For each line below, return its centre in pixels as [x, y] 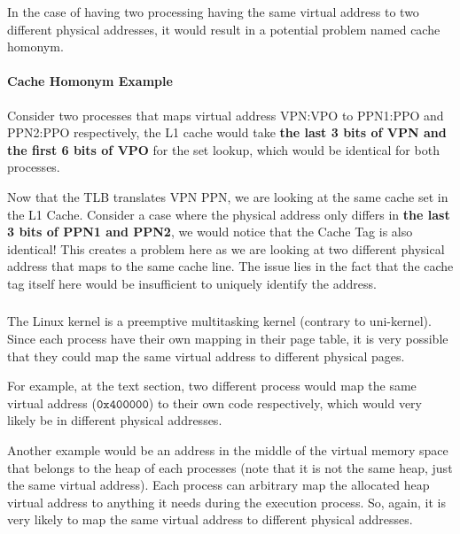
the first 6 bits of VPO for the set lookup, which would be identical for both [223, 149]
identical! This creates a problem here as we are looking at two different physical [226, 248]
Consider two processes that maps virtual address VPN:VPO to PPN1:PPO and [226, 115]
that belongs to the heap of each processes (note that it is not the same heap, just [230, 467]
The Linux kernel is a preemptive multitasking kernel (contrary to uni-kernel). [219, 321]
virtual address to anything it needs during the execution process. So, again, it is [226, 502]
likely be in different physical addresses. [115, 420]
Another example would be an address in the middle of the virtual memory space [228, 450]
